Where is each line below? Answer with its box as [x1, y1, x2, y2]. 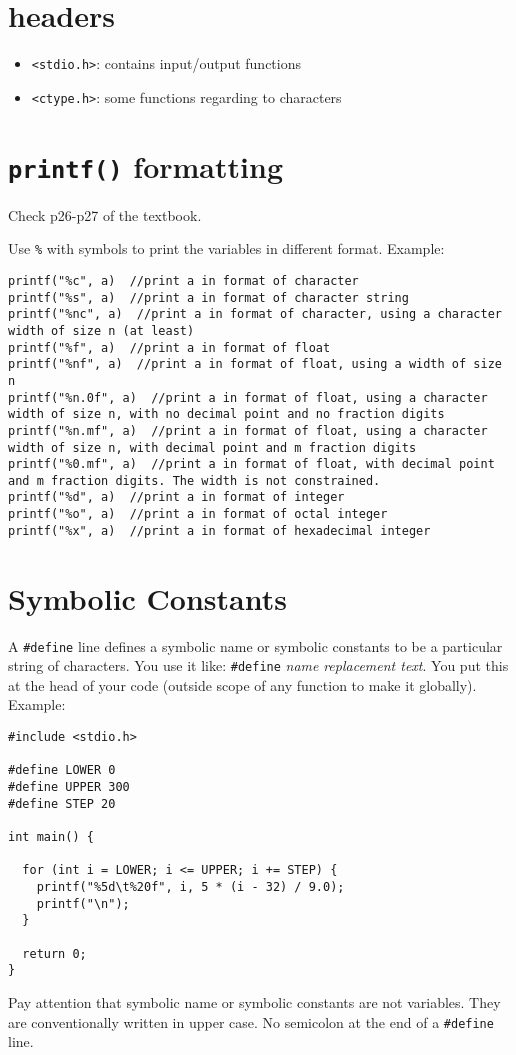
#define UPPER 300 [8, 780, 130, 795]
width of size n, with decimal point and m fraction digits [8, 440, 417, 455]
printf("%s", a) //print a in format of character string [8, 290, 409, 305]
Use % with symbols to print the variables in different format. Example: [8, 238, 445, 259]
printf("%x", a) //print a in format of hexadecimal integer [8, 523, 431, 538]
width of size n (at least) [8, 323, 195, 338]
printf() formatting [8, 145, 283, 186]
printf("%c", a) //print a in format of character [8, 273, 359, 288]
